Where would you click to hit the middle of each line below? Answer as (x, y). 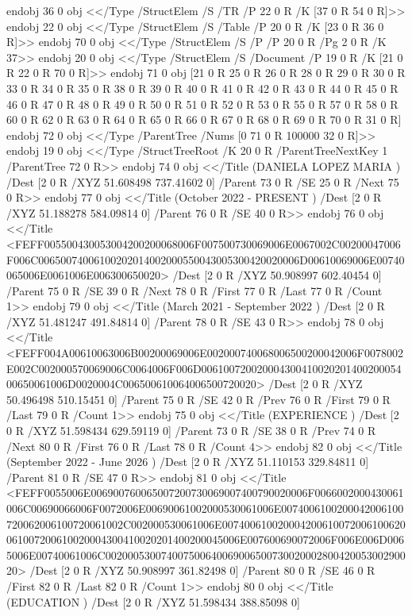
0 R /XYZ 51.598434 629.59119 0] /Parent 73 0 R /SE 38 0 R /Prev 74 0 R (191, 431)
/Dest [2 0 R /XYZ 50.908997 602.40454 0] (277, 275)
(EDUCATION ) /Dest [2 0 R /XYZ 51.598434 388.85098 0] (153, 601)
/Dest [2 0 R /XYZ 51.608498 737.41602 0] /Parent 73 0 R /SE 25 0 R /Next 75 (203, 181)
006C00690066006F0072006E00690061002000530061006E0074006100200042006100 (205, 508)
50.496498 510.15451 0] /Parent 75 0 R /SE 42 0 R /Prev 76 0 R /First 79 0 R (198, 399)
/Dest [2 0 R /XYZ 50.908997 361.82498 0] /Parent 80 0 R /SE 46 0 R (202, 570)
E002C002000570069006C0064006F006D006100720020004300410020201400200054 (204, 368)
